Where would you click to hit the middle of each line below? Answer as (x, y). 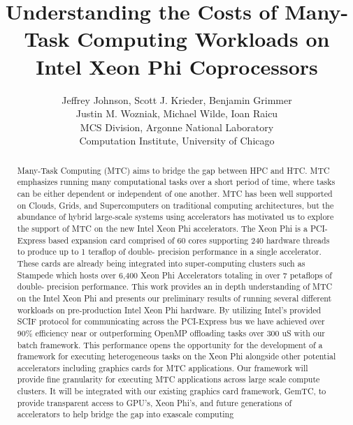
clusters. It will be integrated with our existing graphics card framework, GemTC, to (172, 391)
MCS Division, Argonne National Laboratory (177, 127)
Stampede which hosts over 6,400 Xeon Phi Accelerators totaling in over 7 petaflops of (174, 275)
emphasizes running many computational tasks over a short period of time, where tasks (176, 182)
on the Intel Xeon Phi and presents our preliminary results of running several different (174, 298)
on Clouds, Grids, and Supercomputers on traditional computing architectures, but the (175, 205)
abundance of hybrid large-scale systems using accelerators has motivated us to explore (175, 217)
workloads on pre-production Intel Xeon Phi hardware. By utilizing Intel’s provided (169, 310)
